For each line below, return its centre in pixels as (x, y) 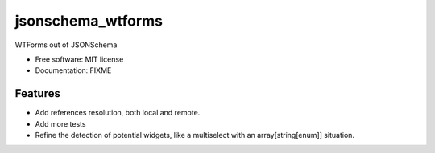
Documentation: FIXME (73, 70)
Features (37, 93)
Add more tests (60, 123)
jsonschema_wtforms (89, 21)
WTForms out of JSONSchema (66, 45)
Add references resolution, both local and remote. (118, 113)
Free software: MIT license (79, 59)
